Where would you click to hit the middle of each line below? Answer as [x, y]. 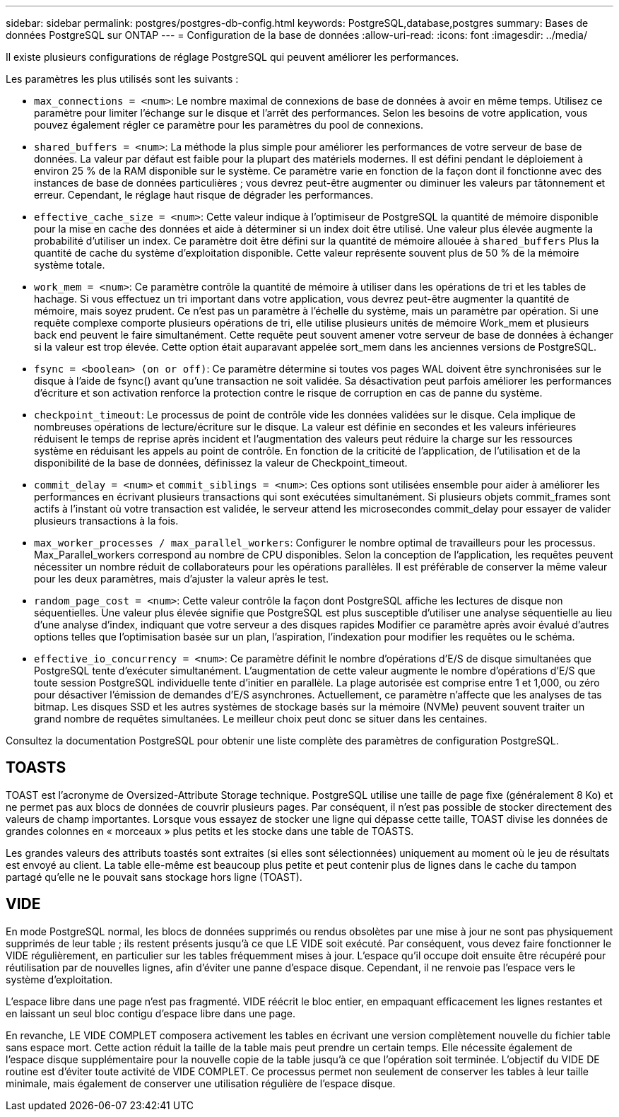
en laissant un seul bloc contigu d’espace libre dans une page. [151, 1013]
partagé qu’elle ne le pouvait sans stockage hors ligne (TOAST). [154, 877]
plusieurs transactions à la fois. [106, 521]
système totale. [70, 265]
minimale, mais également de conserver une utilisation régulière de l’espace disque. [201, 1083]
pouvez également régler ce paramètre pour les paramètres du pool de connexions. [229, 125]
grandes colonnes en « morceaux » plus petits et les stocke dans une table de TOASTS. [210, 831]
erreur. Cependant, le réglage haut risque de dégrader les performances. [204, 195]
